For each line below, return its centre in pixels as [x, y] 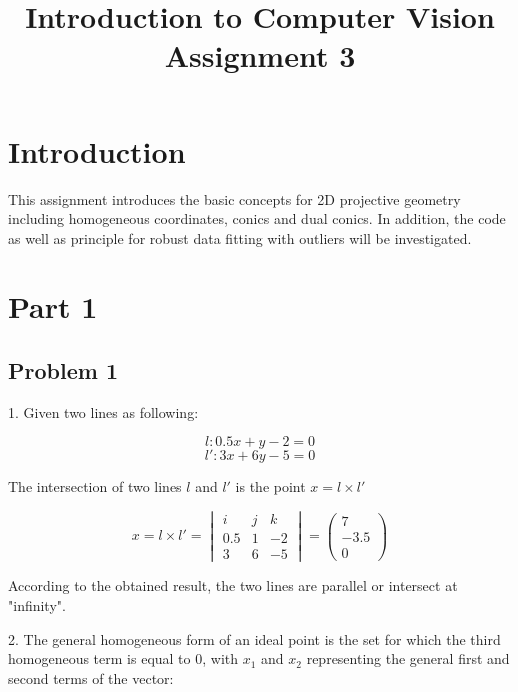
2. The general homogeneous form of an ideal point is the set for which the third [254, 638]
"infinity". [37, 604]
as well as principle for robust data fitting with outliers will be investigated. [240, 237]
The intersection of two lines [95, 486]
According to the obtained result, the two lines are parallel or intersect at [233, 585]
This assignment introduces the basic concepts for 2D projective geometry [234, 198]
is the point [270, 486]
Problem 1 [63, 370]
